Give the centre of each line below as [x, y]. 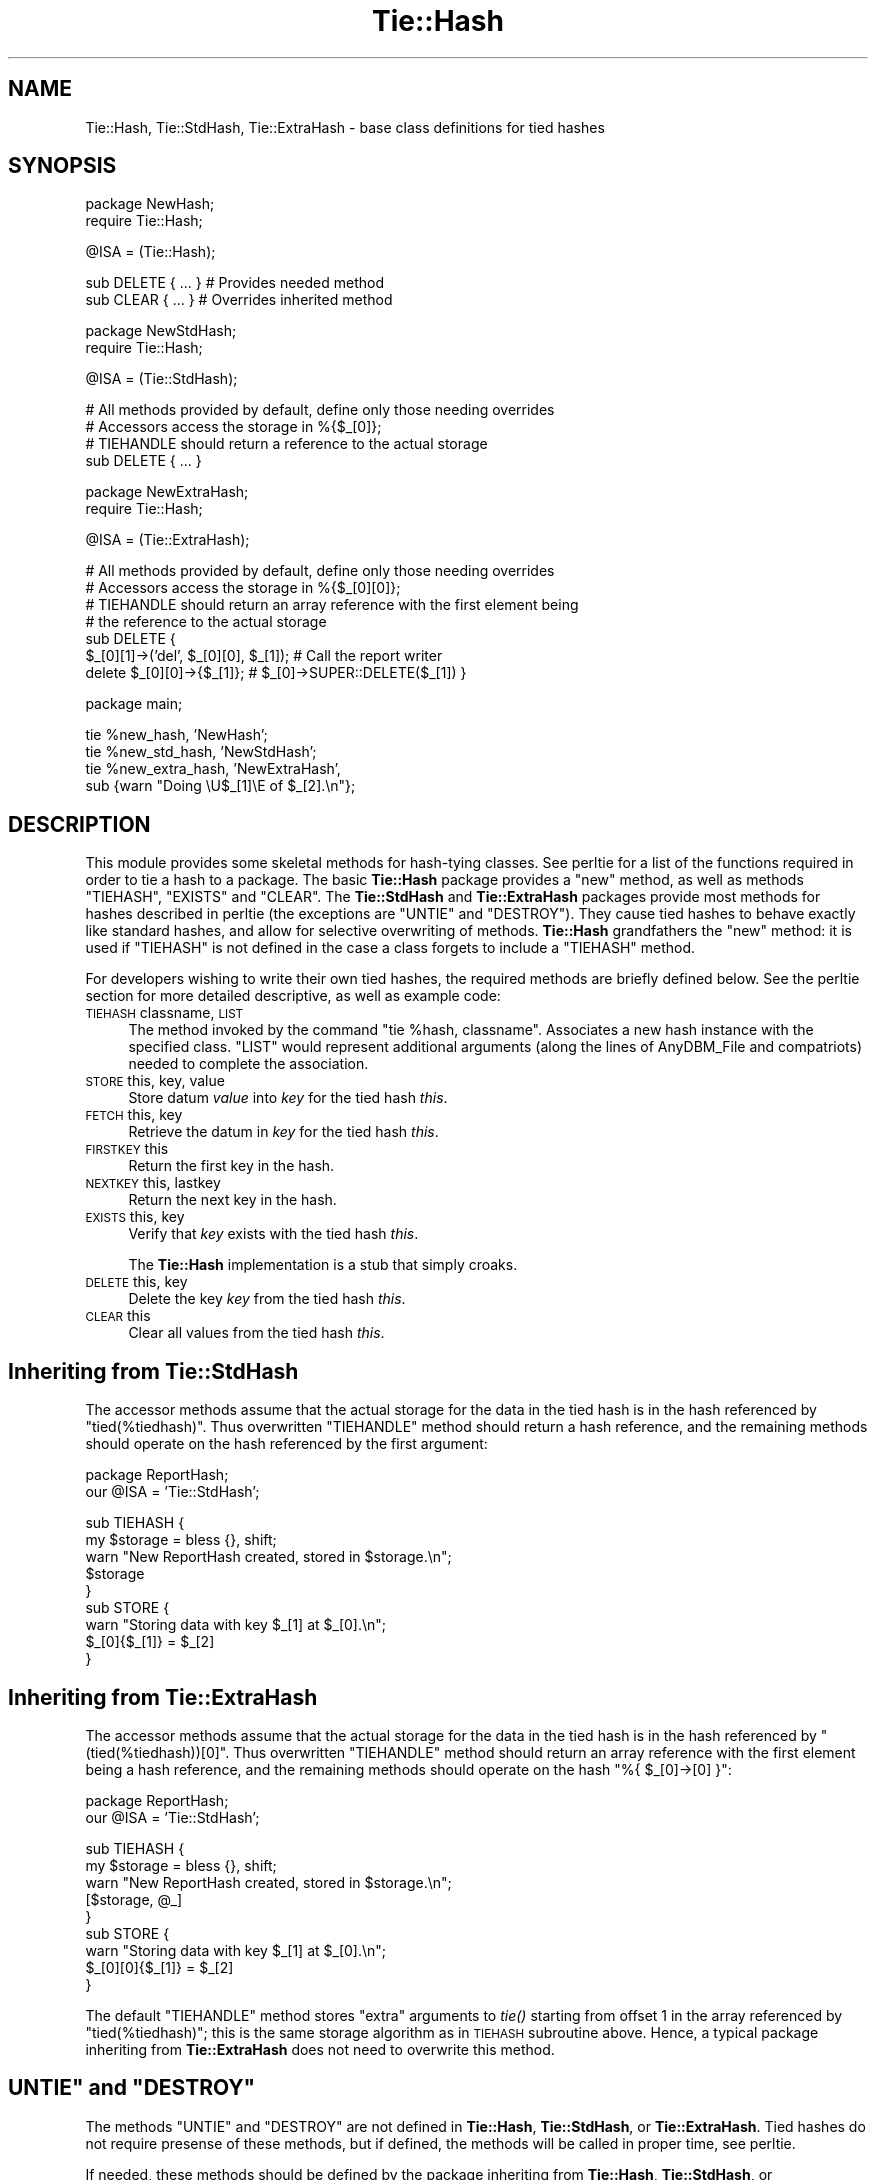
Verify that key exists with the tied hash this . [273, 1234]
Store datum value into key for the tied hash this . [288, 1098]
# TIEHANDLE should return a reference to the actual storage [286, 444]
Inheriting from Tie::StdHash [153, 1371]
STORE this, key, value [155, 1081]
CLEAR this [118, 1316]
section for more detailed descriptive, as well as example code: [293, 996]
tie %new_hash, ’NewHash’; [176, 735]
